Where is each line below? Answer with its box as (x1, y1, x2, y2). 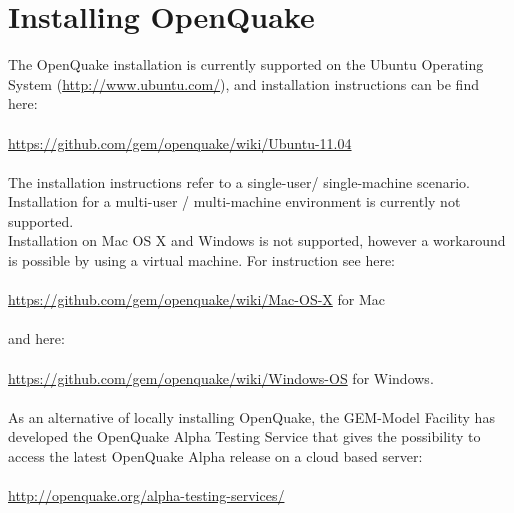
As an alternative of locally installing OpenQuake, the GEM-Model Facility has (8, 406, 495, 427)
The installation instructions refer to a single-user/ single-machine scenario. (8, 171, 470, 192)
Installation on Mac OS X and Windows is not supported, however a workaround (8, 230, 506, 251)
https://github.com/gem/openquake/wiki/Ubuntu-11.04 (8, 132, 352, 153)
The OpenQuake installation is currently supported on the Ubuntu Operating (8, 54, 484, 75)
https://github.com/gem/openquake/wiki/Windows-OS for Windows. (8, 367, 434, 388)
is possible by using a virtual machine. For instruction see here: (8, 250, 395, 271)
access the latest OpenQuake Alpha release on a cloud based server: (8, 446, 423, 466)
